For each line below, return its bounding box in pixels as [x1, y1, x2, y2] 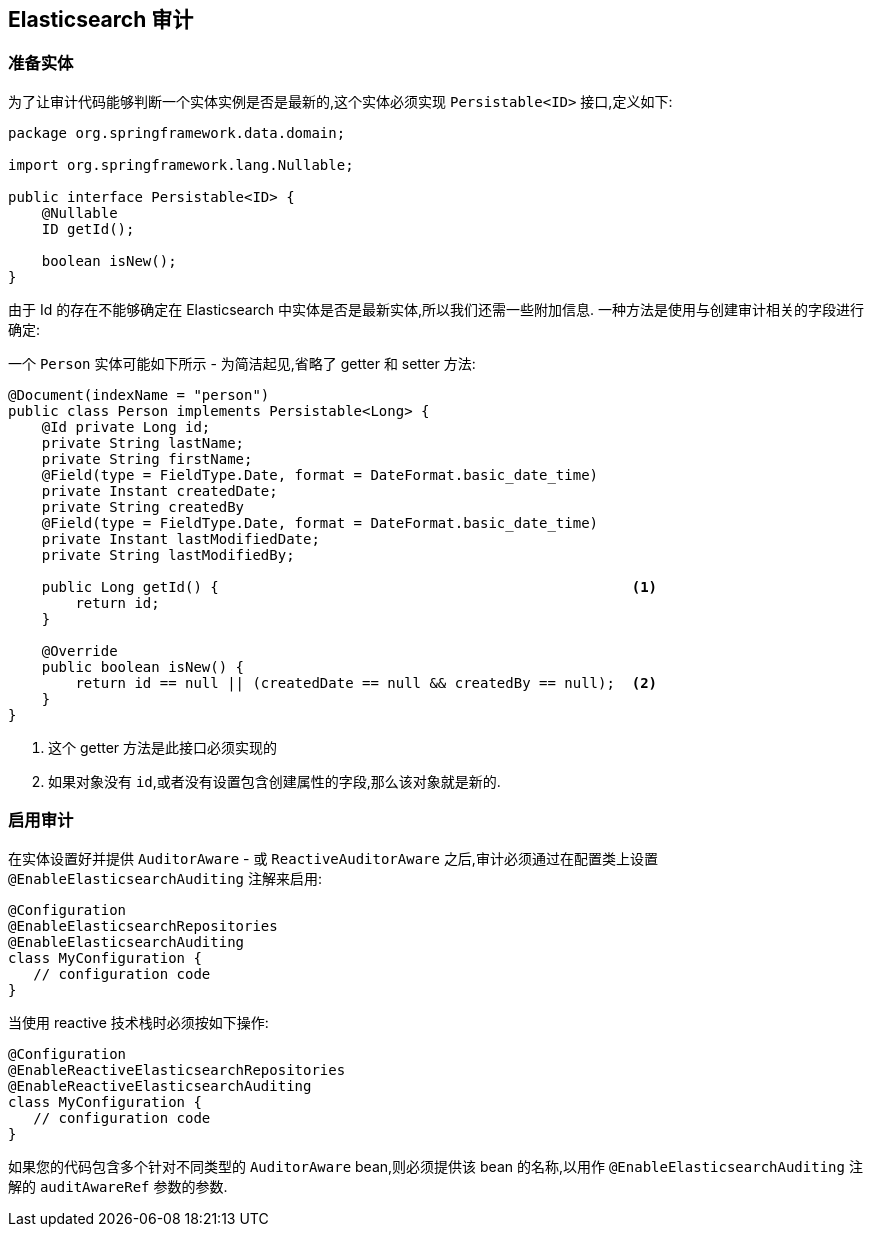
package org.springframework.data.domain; [8, 124, 346, 141]
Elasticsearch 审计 [8, 7, 194, 32]
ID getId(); [41, 220, 135, 237]
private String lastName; [41, 434, 245, 451]
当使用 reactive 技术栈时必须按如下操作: [8, 1013, 269, 1031]
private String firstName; [41, 450, 253, 467]
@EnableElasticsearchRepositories [8, 917, 278, 934]
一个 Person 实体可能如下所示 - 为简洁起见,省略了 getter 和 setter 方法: [8, 354, 476, 372]
